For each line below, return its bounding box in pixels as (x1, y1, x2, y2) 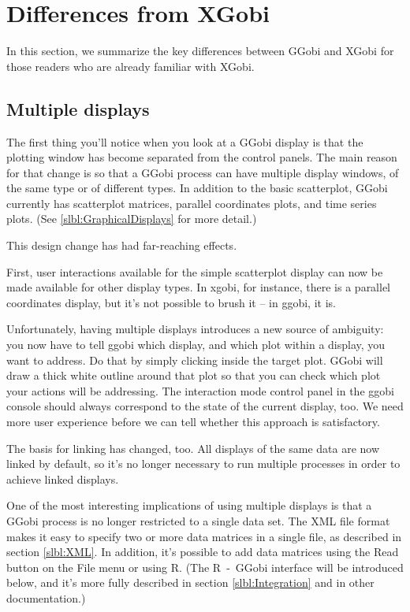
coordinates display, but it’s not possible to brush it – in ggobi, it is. (6, 294, 336, 310)
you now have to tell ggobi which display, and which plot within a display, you (6, 336, 386, 353)
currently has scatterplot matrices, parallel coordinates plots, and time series (6, 195, 377, 211)
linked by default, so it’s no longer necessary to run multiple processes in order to (6, 455, 401, 472)
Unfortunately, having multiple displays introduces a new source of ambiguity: (6, 321, 384, 337)
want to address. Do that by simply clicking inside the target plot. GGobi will (6, 351, 383, 368)
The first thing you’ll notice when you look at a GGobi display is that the (6, 133, 363, 150)
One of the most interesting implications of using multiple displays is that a (6, 497, 372, 514)
